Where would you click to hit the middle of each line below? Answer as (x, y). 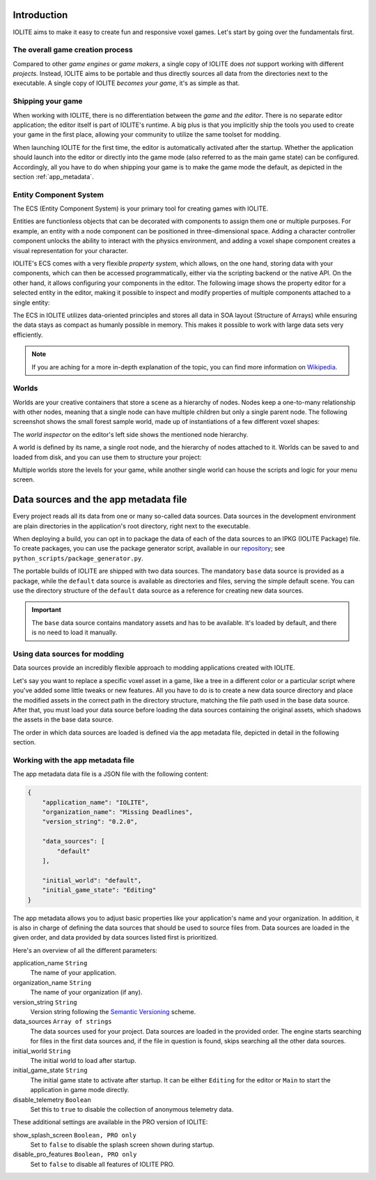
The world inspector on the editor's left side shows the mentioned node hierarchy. (131, 434)
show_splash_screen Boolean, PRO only (75, 1135)
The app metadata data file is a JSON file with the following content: (111, 774)
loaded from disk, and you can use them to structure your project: (107, 457)
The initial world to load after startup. (83, 1060)
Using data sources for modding (69, 654)
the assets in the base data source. (63, 720)
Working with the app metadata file (74, 760)
